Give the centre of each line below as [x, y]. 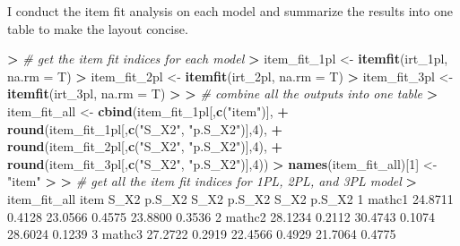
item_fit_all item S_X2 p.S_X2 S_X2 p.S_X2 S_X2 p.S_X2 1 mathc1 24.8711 [230, 198]
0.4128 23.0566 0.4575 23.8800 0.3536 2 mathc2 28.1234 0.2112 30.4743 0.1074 [221, 216]
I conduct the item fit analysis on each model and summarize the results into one [230, 11]
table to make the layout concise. [98, 28]
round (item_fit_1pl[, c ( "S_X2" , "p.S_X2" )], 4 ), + [145, 128]
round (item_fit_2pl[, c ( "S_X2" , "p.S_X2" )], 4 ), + [145, 146]
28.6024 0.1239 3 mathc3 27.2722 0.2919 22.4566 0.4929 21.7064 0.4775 [202, 234]
